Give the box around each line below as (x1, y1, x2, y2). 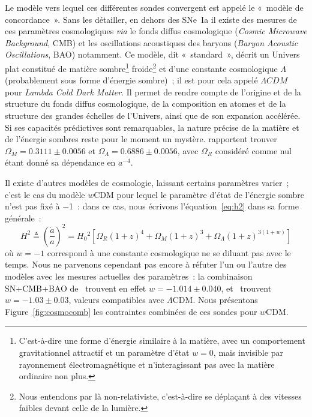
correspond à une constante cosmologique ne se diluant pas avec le (47, 246, 291, 259)
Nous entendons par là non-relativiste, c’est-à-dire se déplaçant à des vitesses (19, 389, 302, 402)
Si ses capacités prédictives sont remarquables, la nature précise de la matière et (5, 121, 299, 133)
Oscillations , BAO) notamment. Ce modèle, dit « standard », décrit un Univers (5, 48, 300, 61)
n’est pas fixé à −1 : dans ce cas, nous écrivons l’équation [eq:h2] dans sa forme (5, 200, 299, 212)
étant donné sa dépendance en (5, 156, 116, 169)
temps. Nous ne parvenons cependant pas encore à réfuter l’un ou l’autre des (5, 258, 287, 271)
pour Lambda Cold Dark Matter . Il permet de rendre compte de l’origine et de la (5, 85, 301, 98)
